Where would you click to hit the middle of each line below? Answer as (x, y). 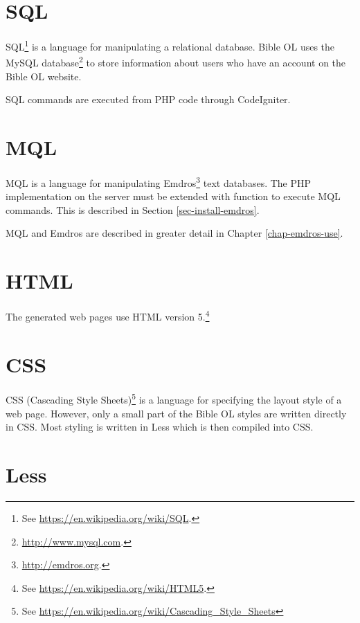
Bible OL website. (44, 76)
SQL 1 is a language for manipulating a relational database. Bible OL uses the (170, 45)
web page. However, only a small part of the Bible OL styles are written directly (176, 413)
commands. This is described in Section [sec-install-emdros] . (133, 209)
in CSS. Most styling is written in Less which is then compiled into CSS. (160, 427)
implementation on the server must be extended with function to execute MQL (173, 196)
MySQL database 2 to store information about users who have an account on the (176, 62)
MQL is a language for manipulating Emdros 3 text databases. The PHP (159, 181)
